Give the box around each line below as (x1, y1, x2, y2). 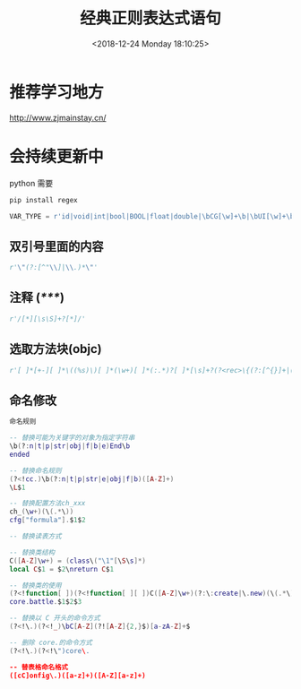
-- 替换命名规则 (9, 466, 62, 475)
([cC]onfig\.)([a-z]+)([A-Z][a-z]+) (9, 671, 146, 680)
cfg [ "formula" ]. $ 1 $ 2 (9, 516, 87, 525)
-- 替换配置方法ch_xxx (9, 499, 86, 508)
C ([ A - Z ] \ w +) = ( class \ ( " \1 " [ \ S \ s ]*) (9, 556, 146, 565)
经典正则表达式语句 (79, 8, 221, 29)
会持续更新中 (9, 146, 105, 167)
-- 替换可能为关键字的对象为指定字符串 (9, 434, 135, 443)
